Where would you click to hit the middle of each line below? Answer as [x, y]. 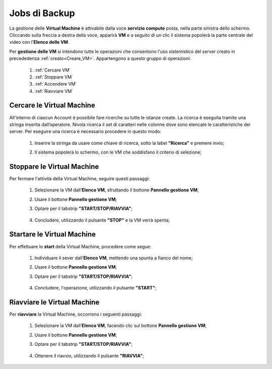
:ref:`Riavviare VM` [54, 91]
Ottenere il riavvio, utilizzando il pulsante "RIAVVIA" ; [89, 355]
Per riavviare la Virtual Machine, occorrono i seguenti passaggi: [76, 314]
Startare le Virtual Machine [52, 234]
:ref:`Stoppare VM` [54, 77]
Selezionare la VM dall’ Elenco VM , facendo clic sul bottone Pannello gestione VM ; [121, 326]
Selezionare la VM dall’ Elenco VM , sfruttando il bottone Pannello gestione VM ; [117, 190]
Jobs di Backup [42, 13]
